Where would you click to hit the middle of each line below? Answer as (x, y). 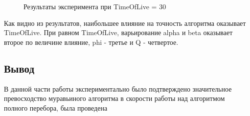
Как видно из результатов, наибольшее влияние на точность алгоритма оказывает (125, 23)
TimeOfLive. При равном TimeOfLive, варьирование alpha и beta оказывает (118, 32)
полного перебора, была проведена (56, 107)
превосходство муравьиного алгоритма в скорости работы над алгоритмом (114, 98)
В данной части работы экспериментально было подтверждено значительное (118, 88)
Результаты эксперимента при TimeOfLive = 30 (95, 6)
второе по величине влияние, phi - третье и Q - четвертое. (91, 42)
